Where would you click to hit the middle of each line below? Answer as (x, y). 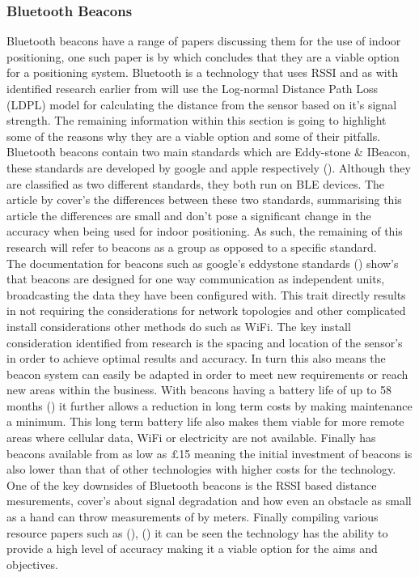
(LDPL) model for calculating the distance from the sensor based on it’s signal (202, 104)
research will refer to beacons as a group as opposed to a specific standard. (192, 246)
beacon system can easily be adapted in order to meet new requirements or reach (207, 374)
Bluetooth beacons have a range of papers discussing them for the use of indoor (204, 41)
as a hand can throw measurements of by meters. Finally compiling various (193, 517)
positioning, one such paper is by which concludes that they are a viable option (203, 56)
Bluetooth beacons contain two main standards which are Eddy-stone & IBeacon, (208, 152)
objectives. (32, 564)
